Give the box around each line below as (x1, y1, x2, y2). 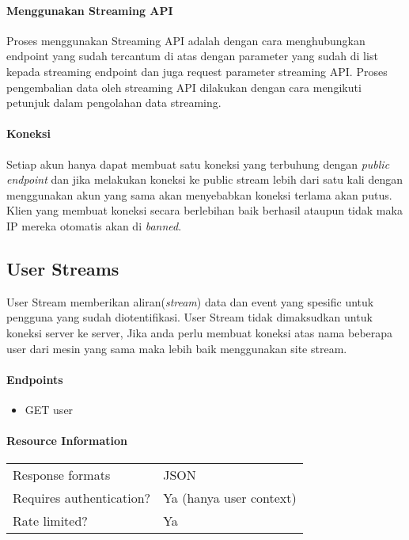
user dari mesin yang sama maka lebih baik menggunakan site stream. (6, 340, 347, 356)
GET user (25, 401, 74, 417)
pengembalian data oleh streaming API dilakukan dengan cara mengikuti (6, 78, 362, 95)
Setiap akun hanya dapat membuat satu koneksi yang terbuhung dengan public (6, 155, 390, 172)
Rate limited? (13, 511, 88, 530)
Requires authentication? (13, 489, 151, 508)
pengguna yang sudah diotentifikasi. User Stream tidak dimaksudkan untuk (6, 309, 373, 325)
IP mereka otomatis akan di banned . (6, 217, 182, 234)
